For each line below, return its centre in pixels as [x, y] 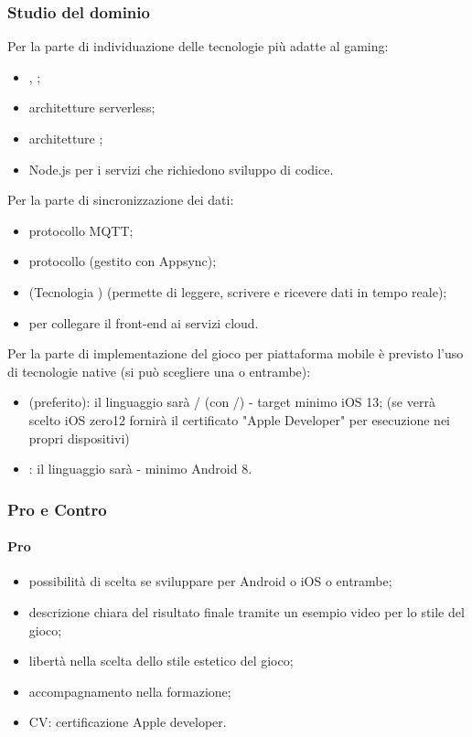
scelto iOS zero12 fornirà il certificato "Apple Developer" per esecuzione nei [239, 419]
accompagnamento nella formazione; [130, 691]
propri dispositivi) [79, 438]
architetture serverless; [92, 107]
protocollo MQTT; [81, 230]
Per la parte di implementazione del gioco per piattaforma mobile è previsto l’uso [236, 353]
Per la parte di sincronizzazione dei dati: [121, 200]
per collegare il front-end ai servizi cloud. [144, 322]
